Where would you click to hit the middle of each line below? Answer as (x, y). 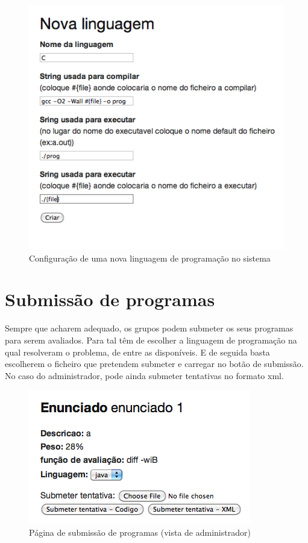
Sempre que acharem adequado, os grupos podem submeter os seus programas (149, 328)
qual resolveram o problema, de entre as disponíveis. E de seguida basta (137, 352)
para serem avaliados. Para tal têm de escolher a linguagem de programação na (151, 340)
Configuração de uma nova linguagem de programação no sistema (150, 258)
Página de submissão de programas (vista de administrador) (140, 532)
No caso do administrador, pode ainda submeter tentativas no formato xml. (144, 375)
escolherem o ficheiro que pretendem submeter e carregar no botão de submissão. (154, 364)
